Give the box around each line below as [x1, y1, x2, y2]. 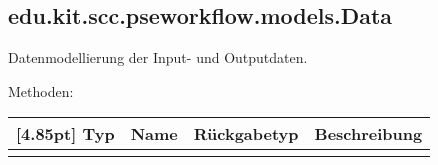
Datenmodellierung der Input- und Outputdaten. [8, 47, 308, 68]
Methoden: [8, 80, 74, 101]
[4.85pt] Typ [16, 122, 115, 146]
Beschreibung [314, 122, 423, 146]
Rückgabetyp [193, 122, 299, 146]
